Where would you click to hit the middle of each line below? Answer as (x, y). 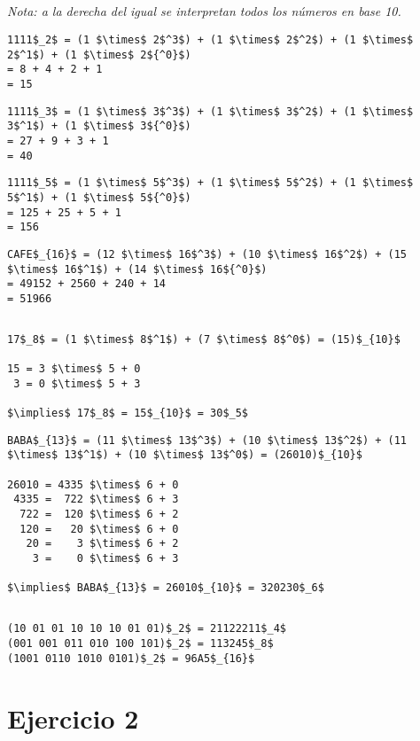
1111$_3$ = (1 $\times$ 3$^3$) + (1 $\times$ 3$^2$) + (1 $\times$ (210, 111)
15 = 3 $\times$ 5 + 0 (74, 369)
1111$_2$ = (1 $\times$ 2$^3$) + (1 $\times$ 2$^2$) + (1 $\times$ (210, 39)
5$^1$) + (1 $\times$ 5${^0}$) (99, 197)
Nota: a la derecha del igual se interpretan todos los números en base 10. (204, 11)
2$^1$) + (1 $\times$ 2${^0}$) (99, 55)
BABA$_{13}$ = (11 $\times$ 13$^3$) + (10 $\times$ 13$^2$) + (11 (207, 440)
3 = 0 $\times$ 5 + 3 (77, 383)
